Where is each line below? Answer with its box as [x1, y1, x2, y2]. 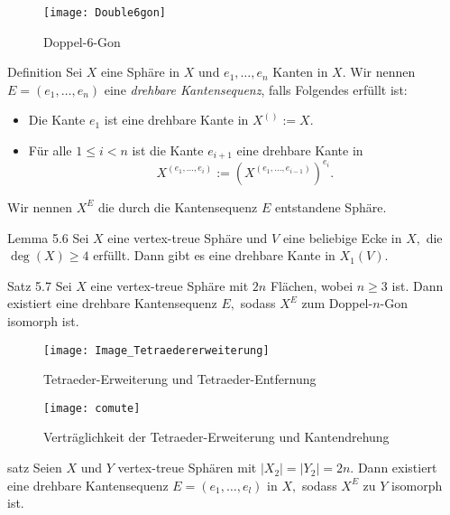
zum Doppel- [301, 294, 373, 313]
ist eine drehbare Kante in [104, 110, 249, 129]
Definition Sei [7, 62, 83, 81]
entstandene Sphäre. [274, 197, 387, 216]
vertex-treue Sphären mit [117, 458, 257, 477]
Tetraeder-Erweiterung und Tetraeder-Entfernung [43, 370, 317, 389]
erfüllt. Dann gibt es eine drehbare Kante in [93, 246, 335, 265]
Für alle [28, 141, 72, 160]
